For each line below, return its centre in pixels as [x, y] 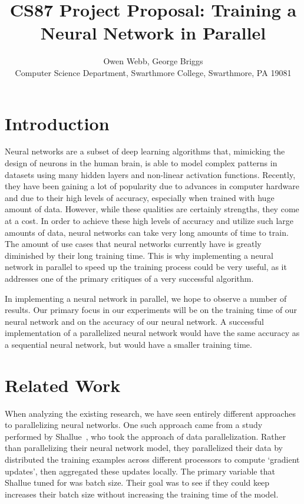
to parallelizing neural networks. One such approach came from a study [134, 425]
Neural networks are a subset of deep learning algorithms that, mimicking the [145, 151]
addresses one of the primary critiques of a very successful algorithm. [129, 278]
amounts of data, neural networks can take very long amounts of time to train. [147, 232]
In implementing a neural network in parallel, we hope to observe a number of [146, 298]
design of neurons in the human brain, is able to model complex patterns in [141, 163]
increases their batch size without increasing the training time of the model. [142, 494]
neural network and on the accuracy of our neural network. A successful [134, 321]
